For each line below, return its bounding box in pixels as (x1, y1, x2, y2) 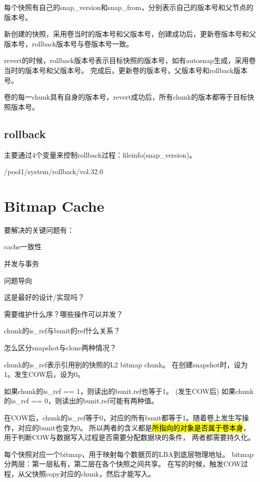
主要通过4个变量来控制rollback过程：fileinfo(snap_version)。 (4, 149, 196, 160)
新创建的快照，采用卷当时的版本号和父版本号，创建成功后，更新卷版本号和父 (4, 29, 256, 39)
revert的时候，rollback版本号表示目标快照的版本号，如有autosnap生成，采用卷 (4, 55, 256, 66)
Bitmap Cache (4, 195, 104, 216)
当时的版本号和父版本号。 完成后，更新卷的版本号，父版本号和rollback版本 (4, 65, 247, 75)
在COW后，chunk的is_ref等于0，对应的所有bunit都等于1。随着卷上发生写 (4, 412, 242, 422)
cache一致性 (4, 241, 42, 252)
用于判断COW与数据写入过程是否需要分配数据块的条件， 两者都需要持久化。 (4, 432, 255, 442)
